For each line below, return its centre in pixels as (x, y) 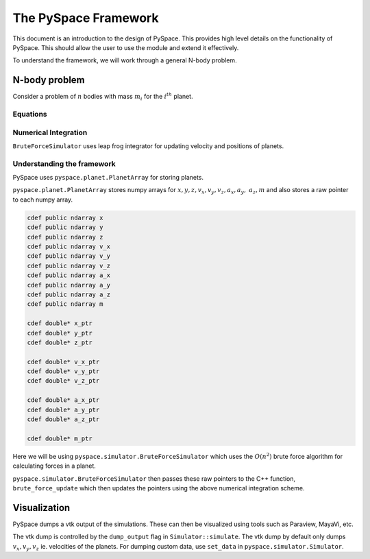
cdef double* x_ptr (60, 323)
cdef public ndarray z (65, 237)
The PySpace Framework (86, 18)
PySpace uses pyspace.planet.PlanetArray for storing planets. (108, 178)
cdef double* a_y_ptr (63, 409)
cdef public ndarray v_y (69, 256)
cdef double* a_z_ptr (63, 419)
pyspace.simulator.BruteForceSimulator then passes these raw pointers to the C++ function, (154, 478)
